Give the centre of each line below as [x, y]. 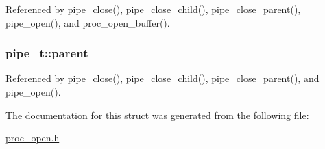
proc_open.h [33, 138]
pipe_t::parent [47, 53]
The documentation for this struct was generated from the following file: [157, 114]
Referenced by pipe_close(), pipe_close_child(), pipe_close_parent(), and [162, 78]
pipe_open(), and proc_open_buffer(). [88, 22]
